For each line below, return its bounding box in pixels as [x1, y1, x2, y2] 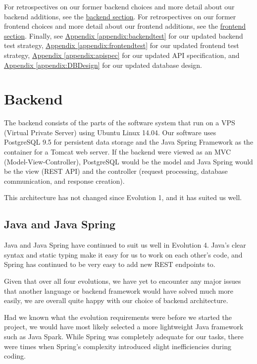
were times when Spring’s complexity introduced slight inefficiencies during [4, 341, 231, 351]
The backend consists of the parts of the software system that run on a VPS [4, 117, 235, 128]
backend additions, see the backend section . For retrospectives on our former [4, 11, 236, 21]
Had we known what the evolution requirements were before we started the [4, 312, 232, 322]
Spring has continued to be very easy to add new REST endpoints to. [4, 259, 215, 269]
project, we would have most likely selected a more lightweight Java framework [4, 321, 244, 332]
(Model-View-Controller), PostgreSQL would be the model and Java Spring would [4, 156, 253, 166]
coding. [4, 351, 26, 361]
